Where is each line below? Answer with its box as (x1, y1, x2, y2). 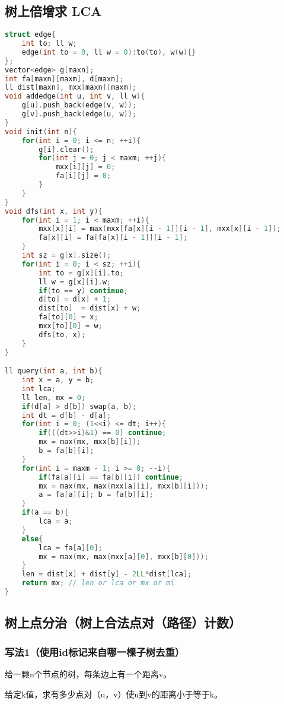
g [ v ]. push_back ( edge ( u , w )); (21, 110, 137, 119)
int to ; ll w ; (21, 39, 77, 48)
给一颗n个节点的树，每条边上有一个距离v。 (5, 667, 172, 680)
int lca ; (21, 384, 56, 393)
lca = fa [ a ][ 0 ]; (39, 543, 103, 552)
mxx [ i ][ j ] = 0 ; (55, 163, 116, 172)
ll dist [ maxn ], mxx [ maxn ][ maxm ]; (5, 83, 137, 92)
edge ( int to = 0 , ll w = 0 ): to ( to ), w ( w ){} (21, 47, 196, 56)
